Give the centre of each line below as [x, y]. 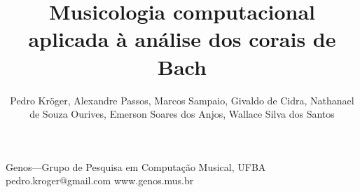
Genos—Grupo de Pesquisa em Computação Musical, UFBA [136, 166]
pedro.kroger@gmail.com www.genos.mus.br [100, 180]
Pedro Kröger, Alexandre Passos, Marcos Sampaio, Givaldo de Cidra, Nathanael [182, 100]
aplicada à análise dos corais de [182, 39]
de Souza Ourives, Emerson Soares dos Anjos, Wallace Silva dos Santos [182, 114]
